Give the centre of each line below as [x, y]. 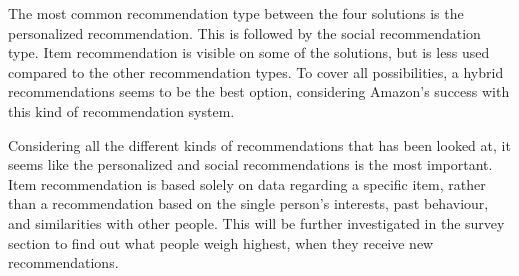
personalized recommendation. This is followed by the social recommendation [244, 32]
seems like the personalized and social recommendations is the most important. [250, 164]
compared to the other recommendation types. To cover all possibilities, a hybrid [256, 71]
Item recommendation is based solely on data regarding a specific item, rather [247, 183]
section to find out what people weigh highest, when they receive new [221, 242]
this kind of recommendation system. [121, 110]
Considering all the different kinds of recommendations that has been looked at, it [259, 144]
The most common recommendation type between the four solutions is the [236, 13]
